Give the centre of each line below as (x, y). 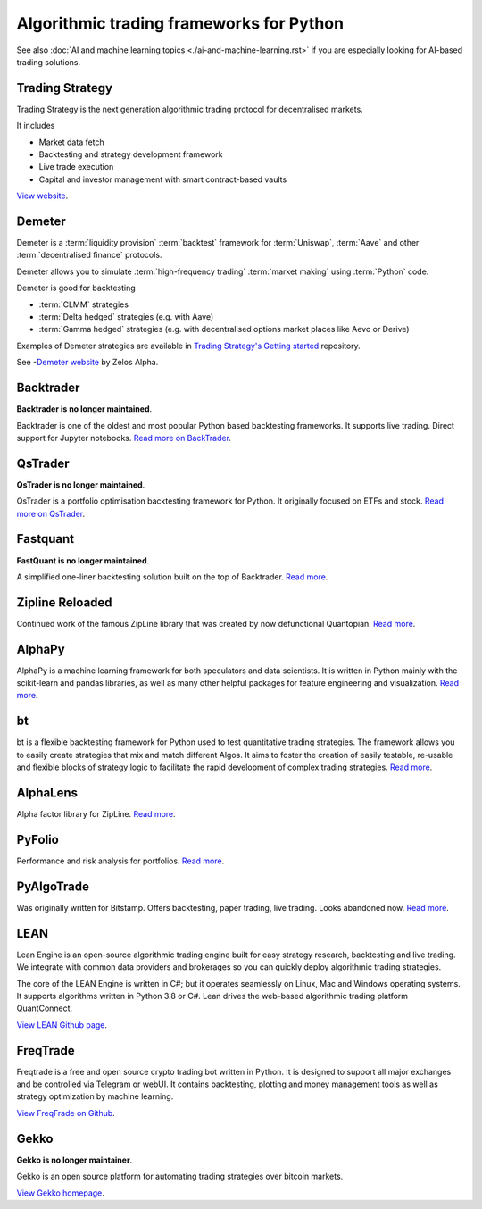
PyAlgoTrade (53, 886)
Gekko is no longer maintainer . (75, 1160)
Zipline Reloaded (64, 602)
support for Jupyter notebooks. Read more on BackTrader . (124, 438)
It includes (36, 126)
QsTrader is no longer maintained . (81, 484)
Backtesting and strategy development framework (131, 154)
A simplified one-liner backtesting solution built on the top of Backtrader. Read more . (172, 577)
